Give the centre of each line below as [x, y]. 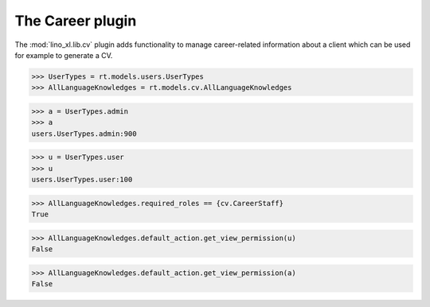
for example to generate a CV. [64, 55]
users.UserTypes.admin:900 [84, 134]
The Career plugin [76, 21]
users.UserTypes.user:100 [82, 180]
